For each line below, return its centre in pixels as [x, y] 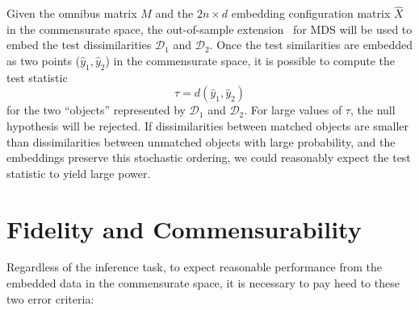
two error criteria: [50, 298]
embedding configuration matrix [311, 13]
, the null [373, 110]
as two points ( [44, 60]
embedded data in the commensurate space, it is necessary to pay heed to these [203, 283]
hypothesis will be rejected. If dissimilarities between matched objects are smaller [208, 125]
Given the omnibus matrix [72, 13]
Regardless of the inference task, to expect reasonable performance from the [195, 267]
